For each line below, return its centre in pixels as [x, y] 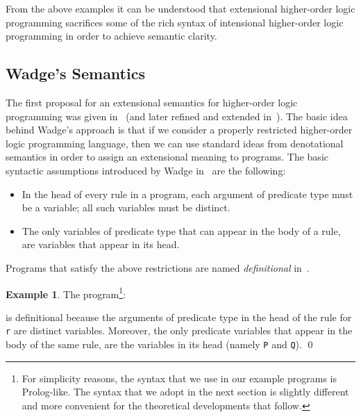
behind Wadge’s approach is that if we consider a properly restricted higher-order [179, 130]
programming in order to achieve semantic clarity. [111, 36]
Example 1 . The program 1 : [66, 293]
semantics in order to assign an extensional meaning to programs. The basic [167, 157]
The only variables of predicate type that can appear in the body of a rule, [181, 230]
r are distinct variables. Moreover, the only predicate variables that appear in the [179, 330]
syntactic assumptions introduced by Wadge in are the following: [146, 170]
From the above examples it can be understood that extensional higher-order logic [180, 8]
